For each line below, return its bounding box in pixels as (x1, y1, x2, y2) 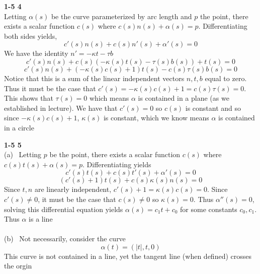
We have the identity (4, 48, 68, 58)
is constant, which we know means (103, 112, 209, 123)
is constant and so (185, 102, 241, 113)
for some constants (180, 203, 237, 214)
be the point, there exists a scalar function (49, 149, 181, 160)
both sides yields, (4, 30, 57, 41)
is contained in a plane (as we (138, 93, 229, 103)
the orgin (4, 260, 32, 271)
